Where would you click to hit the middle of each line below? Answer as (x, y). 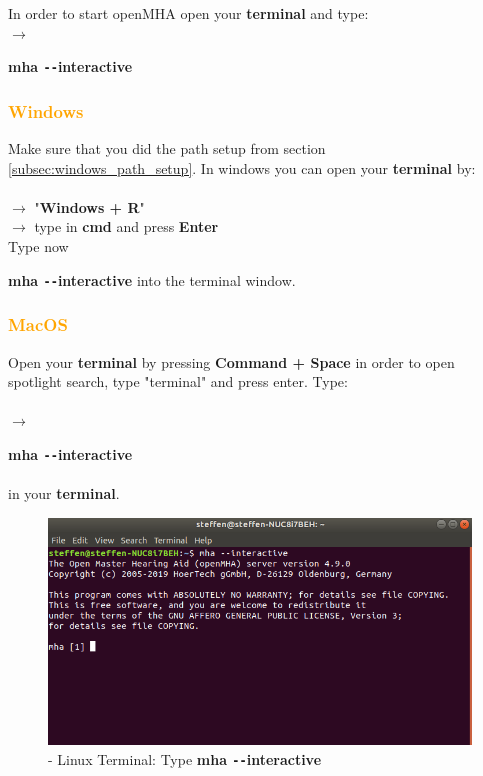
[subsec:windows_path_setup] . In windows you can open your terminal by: (242, 167)
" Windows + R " (89, 206)
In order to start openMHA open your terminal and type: (188, 13)
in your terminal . (64, 493)
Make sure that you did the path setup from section (167, 148)
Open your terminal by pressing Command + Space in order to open (231, 361)
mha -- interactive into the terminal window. (152, 279)
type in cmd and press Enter (126, 226)
